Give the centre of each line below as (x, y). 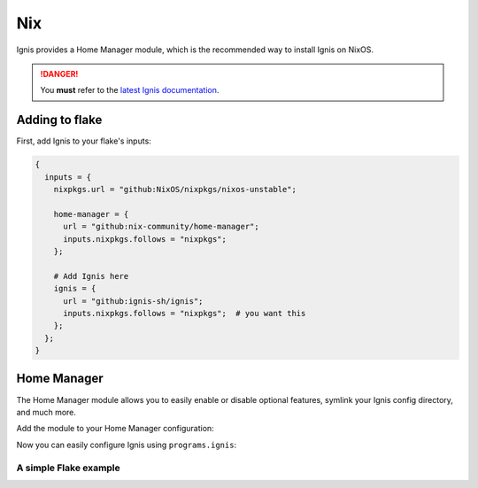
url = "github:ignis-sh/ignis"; (133, 301)
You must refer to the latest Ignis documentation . (130, 90)
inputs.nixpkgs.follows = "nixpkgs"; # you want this (185, 313)
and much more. (46, 412)
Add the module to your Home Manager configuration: (115, 429)
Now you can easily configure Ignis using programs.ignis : (127, 445)
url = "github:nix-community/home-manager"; (162, 227)
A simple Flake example (69, 468)
